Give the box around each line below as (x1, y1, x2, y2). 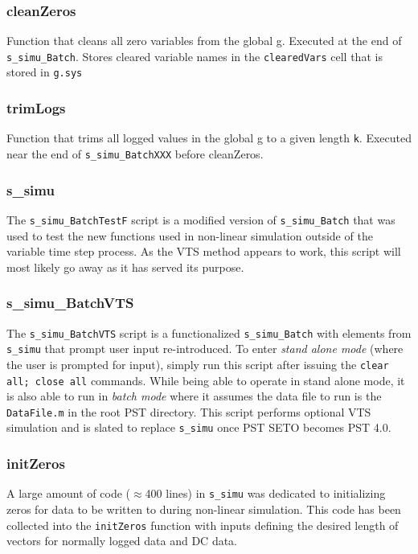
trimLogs (6, 98, 66, 118)
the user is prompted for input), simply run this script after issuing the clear (6, 355, 389, 372)
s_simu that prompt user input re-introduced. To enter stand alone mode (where (6, 340, 404, 357)
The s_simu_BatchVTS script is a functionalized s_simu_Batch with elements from (6, 324, 412, 341)
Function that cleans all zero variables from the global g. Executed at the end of (6, 32, 402, 49)
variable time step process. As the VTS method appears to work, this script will (6, 243, 401, 260)
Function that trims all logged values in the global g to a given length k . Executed (6, 129, 412, 146)
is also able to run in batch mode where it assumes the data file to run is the (6, 388, 382, 404)
